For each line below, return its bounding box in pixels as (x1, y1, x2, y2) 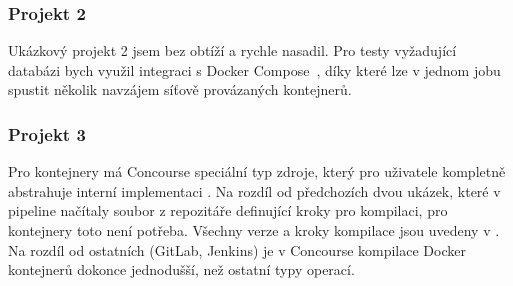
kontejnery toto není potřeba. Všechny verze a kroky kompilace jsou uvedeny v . (8, 220, 500, 240)
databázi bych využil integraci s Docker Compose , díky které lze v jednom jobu (8, 59, 501, 80)
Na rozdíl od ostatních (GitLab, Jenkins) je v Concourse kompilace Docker (8, 239, 466, 260)
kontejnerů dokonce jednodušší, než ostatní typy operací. (8, 259, 355, 280)
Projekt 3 (8, 121, 86, 146)
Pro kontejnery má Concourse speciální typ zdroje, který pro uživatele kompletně (8, 161, 506, 182)
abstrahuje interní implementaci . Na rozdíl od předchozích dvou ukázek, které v (8, 180, 501, 201)
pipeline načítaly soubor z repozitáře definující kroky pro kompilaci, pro (8, 200, 448, 221)
